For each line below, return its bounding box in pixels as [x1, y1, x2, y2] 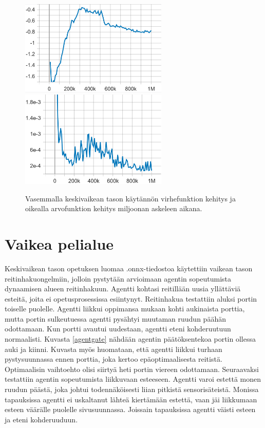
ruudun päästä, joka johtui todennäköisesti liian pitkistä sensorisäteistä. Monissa [5, 384, 259, 395]
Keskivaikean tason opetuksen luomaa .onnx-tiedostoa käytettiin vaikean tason [5, 263, 253, 273]
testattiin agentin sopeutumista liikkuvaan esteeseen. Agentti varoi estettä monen [5, 374, 261, 384]
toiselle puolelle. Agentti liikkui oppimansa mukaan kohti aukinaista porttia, [5, 303, 245, 314]
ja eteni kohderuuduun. [5, 414, 78, 424]
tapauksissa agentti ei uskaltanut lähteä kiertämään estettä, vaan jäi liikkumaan [5, 394, 257, 404]
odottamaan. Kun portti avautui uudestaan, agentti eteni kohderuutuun [5, 323, 231, 334]
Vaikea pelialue [5, 233, 114, 254]
